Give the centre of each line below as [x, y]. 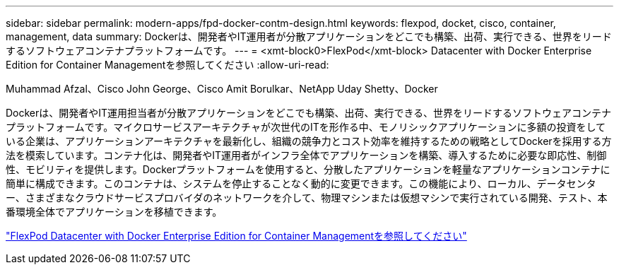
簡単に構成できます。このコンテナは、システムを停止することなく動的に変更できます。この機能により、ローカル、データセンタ [301, 183]
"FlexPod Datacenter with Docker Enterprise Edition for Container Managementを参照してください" [236, 236]
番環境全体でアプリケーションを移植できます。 [114, 212]
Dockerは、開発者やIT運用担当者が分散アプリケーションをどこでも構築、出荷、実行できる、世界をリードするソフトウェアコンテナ [309, 113]
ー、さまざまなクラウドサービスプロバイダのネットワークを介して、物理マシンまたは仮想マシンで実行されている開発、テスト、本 [307, 198]
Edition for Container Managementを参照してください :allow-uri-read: [167, 65]
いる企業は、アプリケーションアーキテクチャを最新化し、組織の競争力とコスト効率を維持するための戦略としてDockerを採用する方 [309, 141]
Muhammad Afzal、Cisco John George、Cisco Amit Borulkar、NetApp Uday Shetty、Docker [222, 89]
